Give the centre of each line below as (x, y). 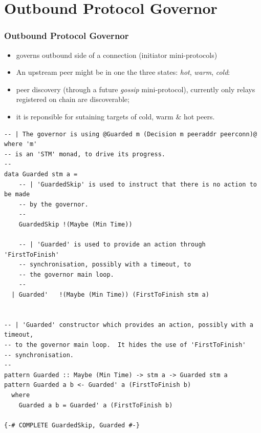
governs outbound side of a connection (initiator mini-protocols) (117, 55)
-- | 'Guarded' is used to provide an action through (112, 245)
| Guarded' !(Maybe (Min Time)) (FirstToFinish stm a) (110, 295)
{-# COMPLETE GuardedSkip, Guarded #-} (72, 425)
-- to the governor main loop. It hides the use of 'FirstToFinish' (125, 345)
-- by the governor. (53, 204)
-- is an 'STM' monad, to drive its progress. (85, 154)
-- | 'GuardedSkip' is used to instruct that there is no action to (138, 184)
